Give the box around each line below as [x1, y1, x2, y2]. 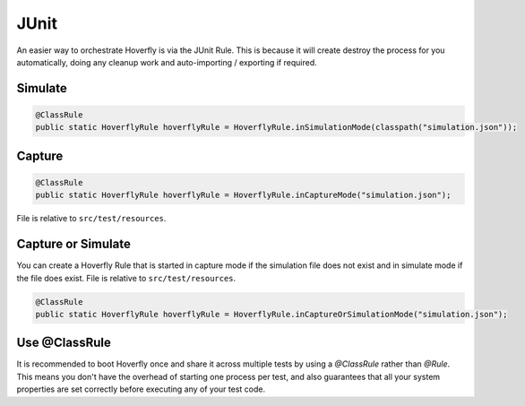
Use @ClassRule [16, 335, 111, 350]
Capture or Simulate [16, 237, 132, 252]
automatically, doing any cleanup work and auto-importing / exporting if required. [16, 56, 317, 67]
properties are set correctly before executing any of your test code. [16, 384, 266, 394]
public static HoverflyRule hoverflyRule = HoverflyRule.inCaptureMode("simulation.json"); [35, 190, 452, 201]
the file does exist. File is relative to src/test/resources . [16, 272, 237, 283]
